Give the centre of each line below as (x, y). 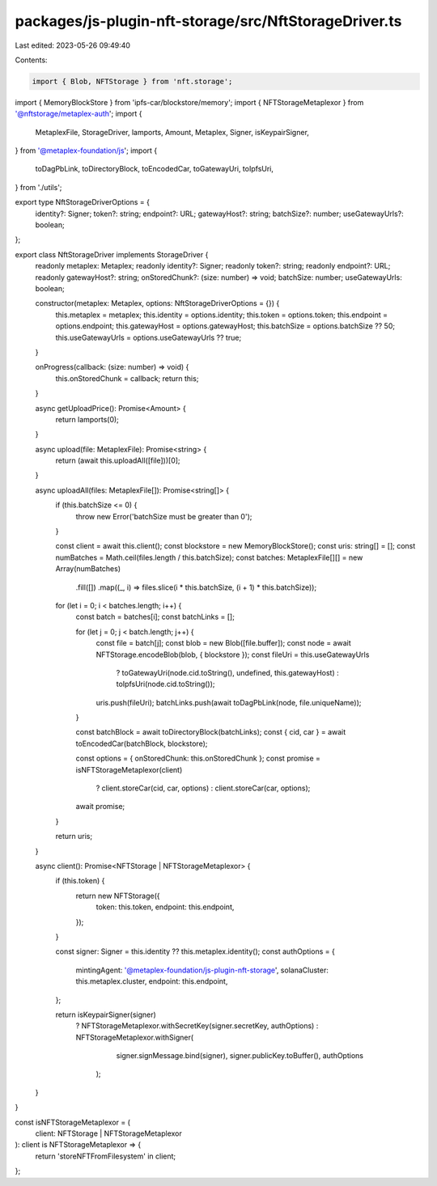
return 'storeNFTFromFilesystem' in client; (106, 1156)
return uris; (74, 837)
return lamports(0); (87, 419)
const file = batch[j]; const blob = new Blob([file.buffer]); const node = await (223, 643)
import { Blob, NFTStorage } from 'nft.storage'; (132, 81)
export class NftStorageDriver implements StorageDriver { (112, 254)
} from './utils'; (38, 187)
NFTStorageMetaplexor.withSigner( (135, 1037)
